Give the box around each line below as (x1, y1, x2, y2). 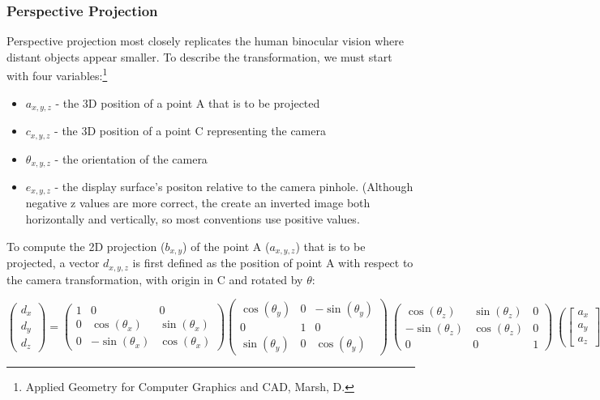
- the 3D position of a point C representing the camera (54, 122, 326, 139)
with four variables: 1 (6, 65, 108, 84)
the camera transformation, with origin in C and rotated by (6, 270, 303, 287)
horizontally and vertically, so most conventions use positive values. (25, 211, 360, 228)
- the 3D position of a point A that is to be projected (55, 94, 320, 111)
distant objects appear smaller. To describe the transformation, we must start (6, 48, 392, 65)
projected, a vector (6, 254, 100, 271)
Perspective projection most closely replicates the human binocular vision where (6, 32, 404, 49)
